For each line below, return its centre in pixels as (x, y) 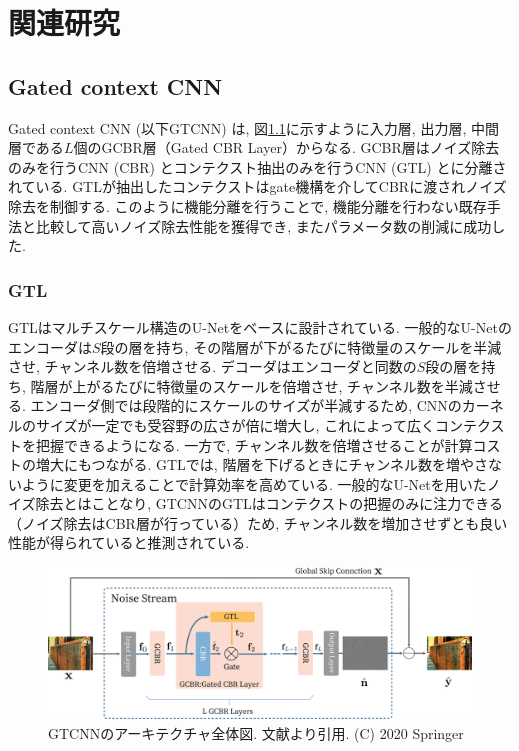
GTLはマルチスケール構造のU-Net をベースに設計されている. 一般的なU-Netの (260, 326)
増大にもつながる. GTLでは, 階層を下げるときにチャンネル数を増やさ (261, 464)
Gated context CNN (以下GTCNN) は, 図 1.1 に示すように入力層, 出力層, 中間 (253, 127)
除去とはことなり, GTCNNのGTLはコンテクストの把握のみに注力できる (269, 503)
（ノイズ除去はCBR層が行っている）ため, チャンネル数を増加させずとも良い (258, 522)
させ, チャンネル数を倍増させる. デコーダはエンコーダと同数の (212, 366)
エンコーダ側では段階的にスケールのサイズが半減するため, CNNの (246, 405)
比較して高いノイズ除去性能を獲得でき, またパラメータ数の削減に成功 (263, 225)
